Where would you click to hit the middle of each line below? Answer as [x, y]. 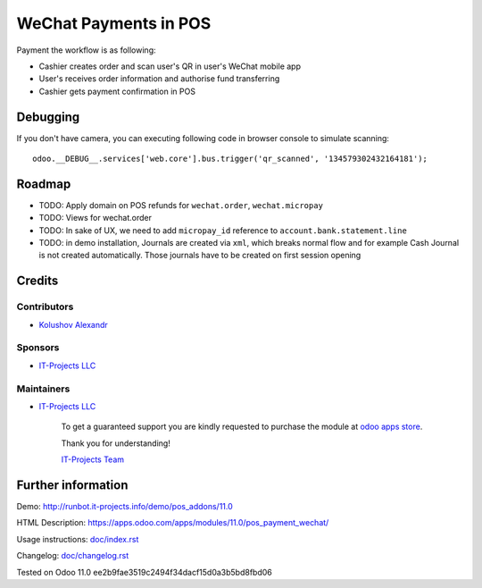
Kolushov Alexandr [74, 324]
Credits [37, 281]
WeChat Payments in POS [114, 23]
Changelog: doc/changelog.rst [73, 556]
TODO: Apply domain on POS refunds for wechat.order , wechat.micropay [181, 205]
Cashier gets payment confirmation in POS [117, 91]
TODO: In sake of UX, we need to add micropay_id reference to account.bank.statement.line [223, 230]
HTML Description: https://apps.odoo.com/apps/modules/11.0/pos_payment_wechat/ [173, 523]
